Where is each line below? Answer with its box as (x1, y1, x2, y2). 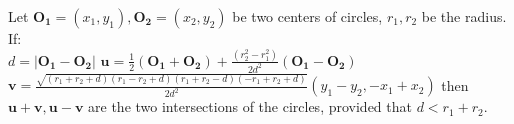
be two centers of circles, (232, 6, 383, 26)
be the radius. (421, 6, 507, 26)
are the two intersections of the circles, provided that (88, 96, 412, 117)
